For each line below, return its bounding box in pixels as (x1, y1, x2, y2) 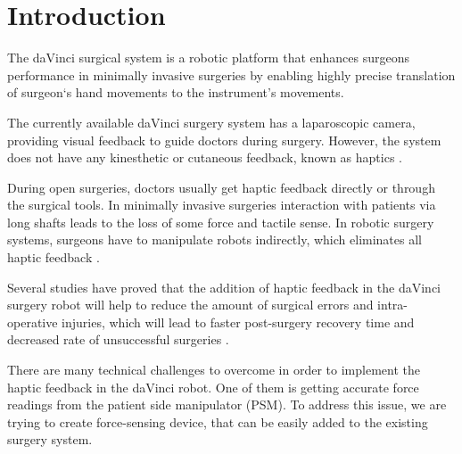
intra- (377, 295, 408, 314)
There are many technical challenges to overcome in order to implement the (7, 360, 420, 379)
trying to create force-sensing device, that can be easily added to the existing (7, 412, 428, 431)
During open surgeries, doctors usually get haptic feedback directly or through (7, 177, 435, 196)
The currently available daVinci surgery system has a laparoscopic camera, (7, 112, 416, 131)
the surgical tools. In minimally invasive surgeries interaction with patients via (7, 195, 436, 214)
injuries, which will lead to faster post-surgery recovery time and (62, 312, 415, 331)
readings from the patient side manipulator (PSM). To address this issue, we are (7, 395, 447, 414)
